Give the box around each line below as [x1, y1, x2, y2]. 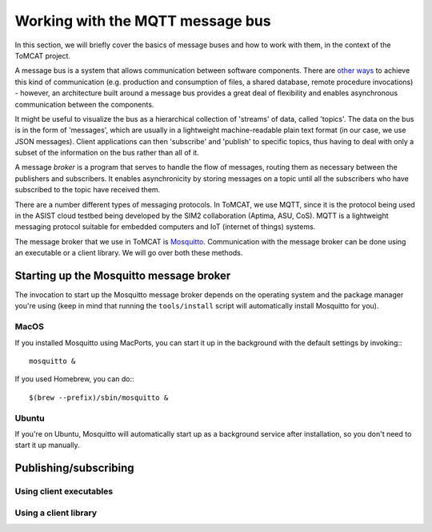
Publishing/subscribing [14, 461, 135, 475]
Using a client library [14, 507, 98, 518]
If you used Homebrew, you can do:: [14, 374, 135, 384]
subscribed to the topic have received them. [14, 185, 161, 195]
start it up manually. [14, 441, 80, 450]
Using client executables [14, 486, 114, 497]
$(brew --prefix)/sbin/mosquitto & [29, 393, 169, 402]
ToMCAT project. [14, 50, 71, 60]
